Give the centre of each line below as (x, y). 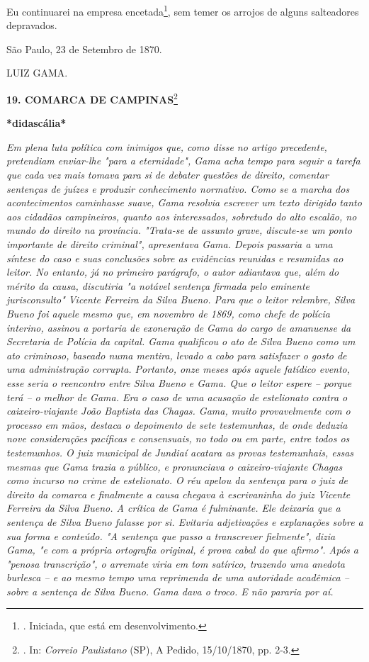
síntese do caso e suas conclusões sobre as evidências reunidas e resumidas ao (175, 258)
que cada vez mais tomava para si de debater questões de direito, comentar (168, 175)
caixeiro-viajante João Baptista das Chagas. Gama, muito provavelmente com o (178, 411)
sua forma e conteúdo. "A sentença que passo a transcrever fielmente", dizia (171, 535)
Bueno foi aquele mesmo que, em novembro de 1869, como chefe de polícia (168, 313)
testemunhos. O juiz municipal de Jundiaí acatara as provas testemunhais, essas (180, 452)
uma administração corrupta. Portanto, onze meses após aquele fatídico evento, (178, 369)
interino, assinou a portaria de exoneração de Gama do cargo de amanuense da (179, 327)
